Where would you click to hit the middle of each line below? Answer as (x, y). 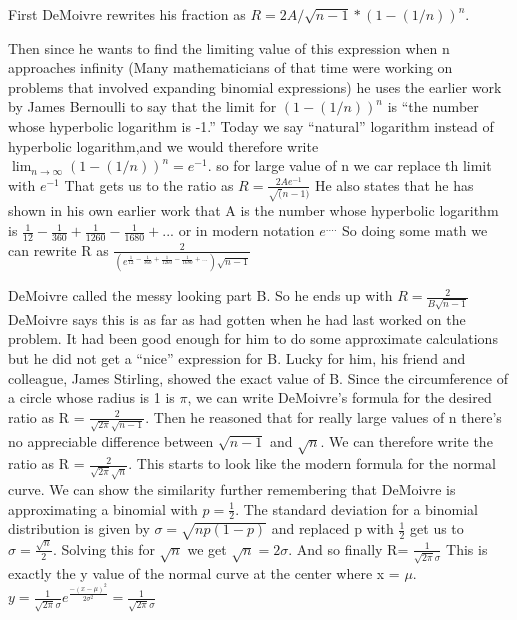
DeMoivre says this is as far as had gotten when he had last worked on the (237, 318)
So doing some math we (415, 230)
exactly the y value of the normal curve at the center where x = (204, 572)
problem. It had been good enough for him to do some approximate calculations (253, 338)
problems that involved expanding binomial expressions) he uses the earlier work (255, 86)
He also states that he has (394, 184)
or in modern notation (246, 230)
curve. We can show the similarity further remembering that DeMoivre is (232, 489)
